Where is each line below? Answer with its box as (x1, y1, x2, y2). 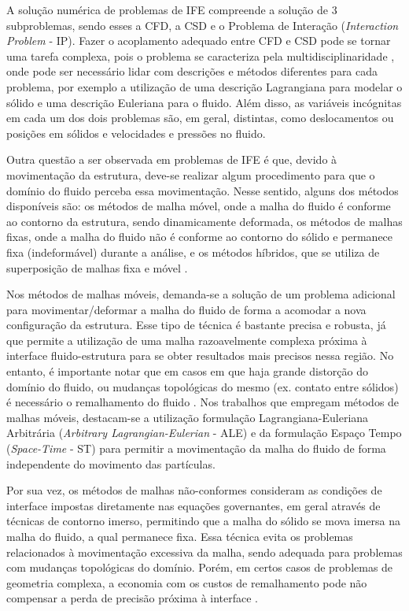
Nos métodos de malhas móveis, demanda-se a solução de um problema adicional (6, 286, 396, 302)
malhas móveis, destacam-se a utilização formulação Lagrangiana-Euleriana (6, 409, 369, 425)
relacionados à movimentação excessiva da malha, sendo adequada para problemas (6, 543, 403, 560)
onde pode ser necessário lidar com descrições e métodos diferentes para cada (6, 63, 378, 80)
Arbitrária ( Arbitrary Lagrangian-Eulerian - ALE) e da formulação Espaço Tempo (6, 424, 402, 441)
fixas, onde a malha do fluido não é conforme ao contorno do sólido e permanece (6, 228, 393, 245)
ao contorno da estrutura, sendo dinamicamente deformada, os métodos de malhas (6, 213, 403, 229)
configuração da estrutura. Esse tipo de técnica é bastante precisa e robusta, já (6, 317, 386, 333)
